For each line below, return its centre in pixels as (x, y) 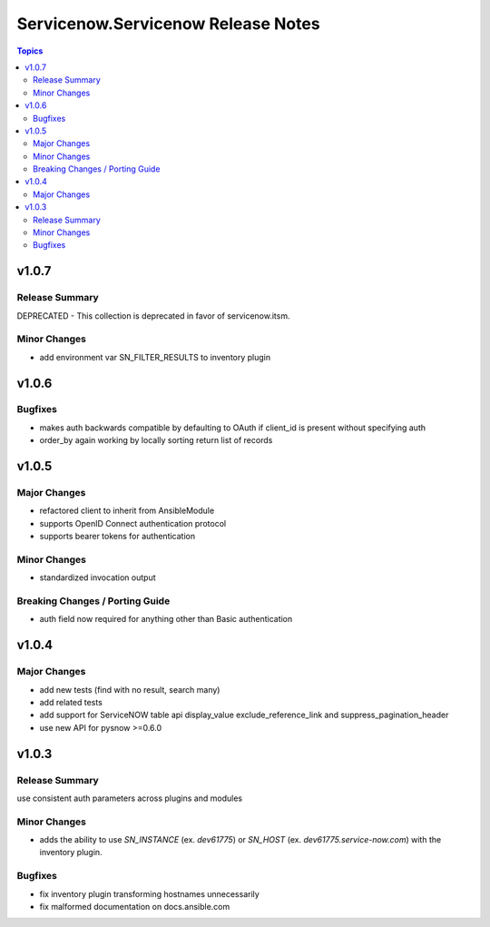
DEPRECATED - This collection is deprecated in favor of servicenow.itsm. (153, 316)
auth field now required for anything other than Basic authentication (166, 619)
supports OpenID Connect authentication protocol (133, 523)
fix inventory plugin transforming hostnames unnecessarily (150, 893)
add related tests (71, 703)
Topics (30, 51)
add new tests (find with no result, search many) (130, 689)
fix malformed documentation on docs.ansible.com (135, 907)
